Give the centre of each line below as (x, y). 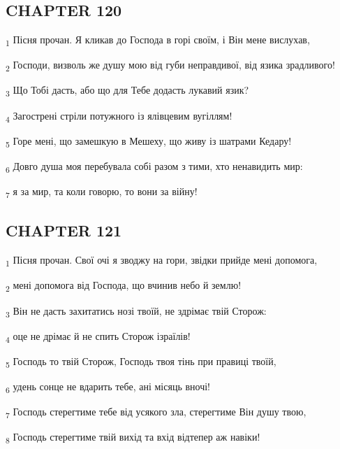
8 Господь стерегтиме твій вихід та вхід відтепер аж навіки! (133, 437)
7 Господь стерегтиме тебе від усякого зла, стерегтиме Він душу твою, (156, 412)
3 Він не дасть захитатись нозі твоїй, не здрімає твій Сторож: (136, 311)
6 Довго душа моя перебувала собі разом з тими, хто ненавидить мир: (154, 166)
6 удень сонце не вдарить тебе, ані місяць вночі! (108, 387)
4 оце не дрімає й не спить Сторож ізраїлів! (98, 336)
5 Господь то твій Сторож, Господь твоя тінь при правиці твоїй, (141, 362)
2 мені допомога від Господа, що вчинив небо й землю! (124, 286)
